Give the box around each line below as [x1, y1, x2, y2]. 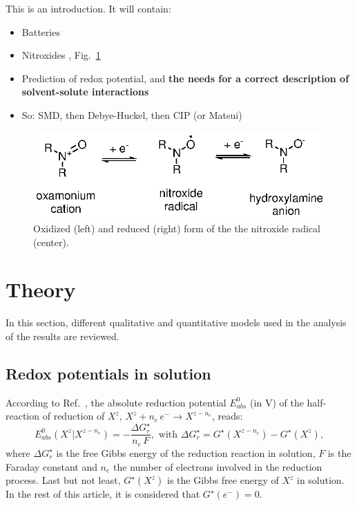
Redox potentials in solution [6, 362, 211, 384]
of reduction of [42, 409, 105, 423]
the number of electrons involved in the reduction [113, 459, 322, 474]
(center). [33, 234, 69, 249]
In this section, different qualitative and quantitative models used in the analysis [6, 315, 347, 330]
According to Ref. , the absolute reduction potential [6, 395, 226, 409]
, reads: [211, 409, 243, 423]
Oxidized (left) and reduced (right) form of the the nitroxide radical [33, 221, 320, 236]
